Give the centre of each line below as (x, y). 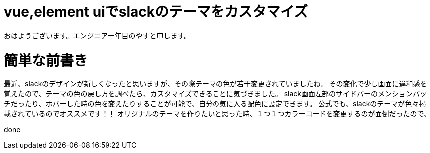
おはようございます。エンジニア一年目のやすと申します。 (98, 35)
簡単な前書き (46, 60)
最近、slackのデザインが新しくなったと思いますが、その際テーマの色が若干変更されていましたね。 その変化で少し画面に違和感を (215, 84)
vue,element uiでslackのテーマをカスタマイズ (156, 12)
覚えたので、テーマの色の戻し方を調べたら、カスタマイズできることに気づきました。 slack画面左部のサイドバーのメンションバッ (215, 94)
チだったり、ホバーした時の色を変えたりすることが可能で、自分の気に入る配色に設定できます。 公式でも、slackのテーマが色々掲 (215, 104)
